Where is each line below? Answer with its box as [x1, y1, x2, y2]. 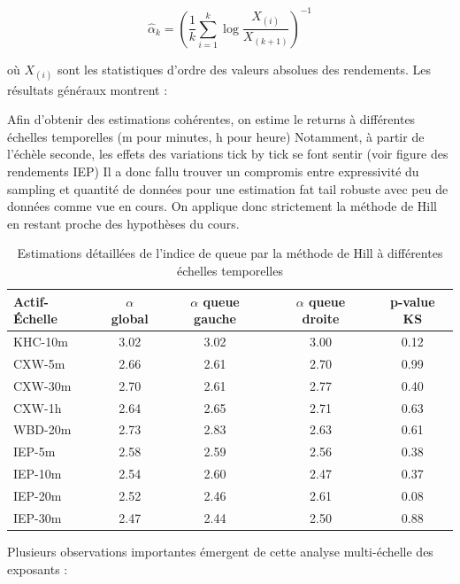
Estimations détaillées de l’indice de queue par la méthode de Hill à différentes [17, 244, 443, 262]
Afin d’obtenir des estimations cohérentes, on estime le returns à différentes [7, 110, 416, 128]
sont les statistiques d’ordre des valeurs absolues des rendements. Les [57, 59, 431, 78]
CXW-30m [13, 376, 72, 394]
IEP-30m [13, 508, 62, 526]
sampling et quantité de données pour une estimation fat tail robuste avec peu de [7, 179, 448, 198]
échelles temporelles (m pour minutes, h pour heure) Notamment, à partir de [7, 127, 425, 145]
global [111, 309, 149, 328]
